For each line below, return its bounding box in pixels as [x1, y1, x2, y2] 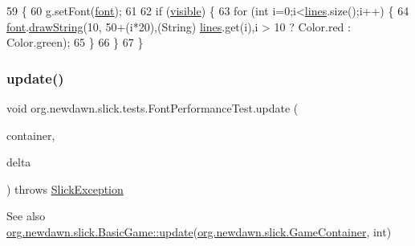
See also [6, 207, 46, 224]
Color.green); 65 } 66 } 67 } [6, 34, 144, 51]
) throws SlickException [6, 180, 124, 197]
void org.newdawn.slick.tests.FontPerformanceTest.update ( [6, 100, 299, 116]
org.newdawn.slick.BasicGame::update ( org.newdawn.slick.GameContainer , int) [6, 223, 392, 240]
